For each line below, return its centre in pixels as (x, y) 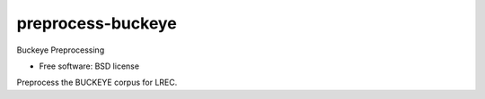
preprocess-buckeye (97, 23)
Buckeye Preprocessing (61, 50)
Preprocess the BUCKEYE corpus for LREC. (97, 82)
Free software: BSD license (89, 66)
